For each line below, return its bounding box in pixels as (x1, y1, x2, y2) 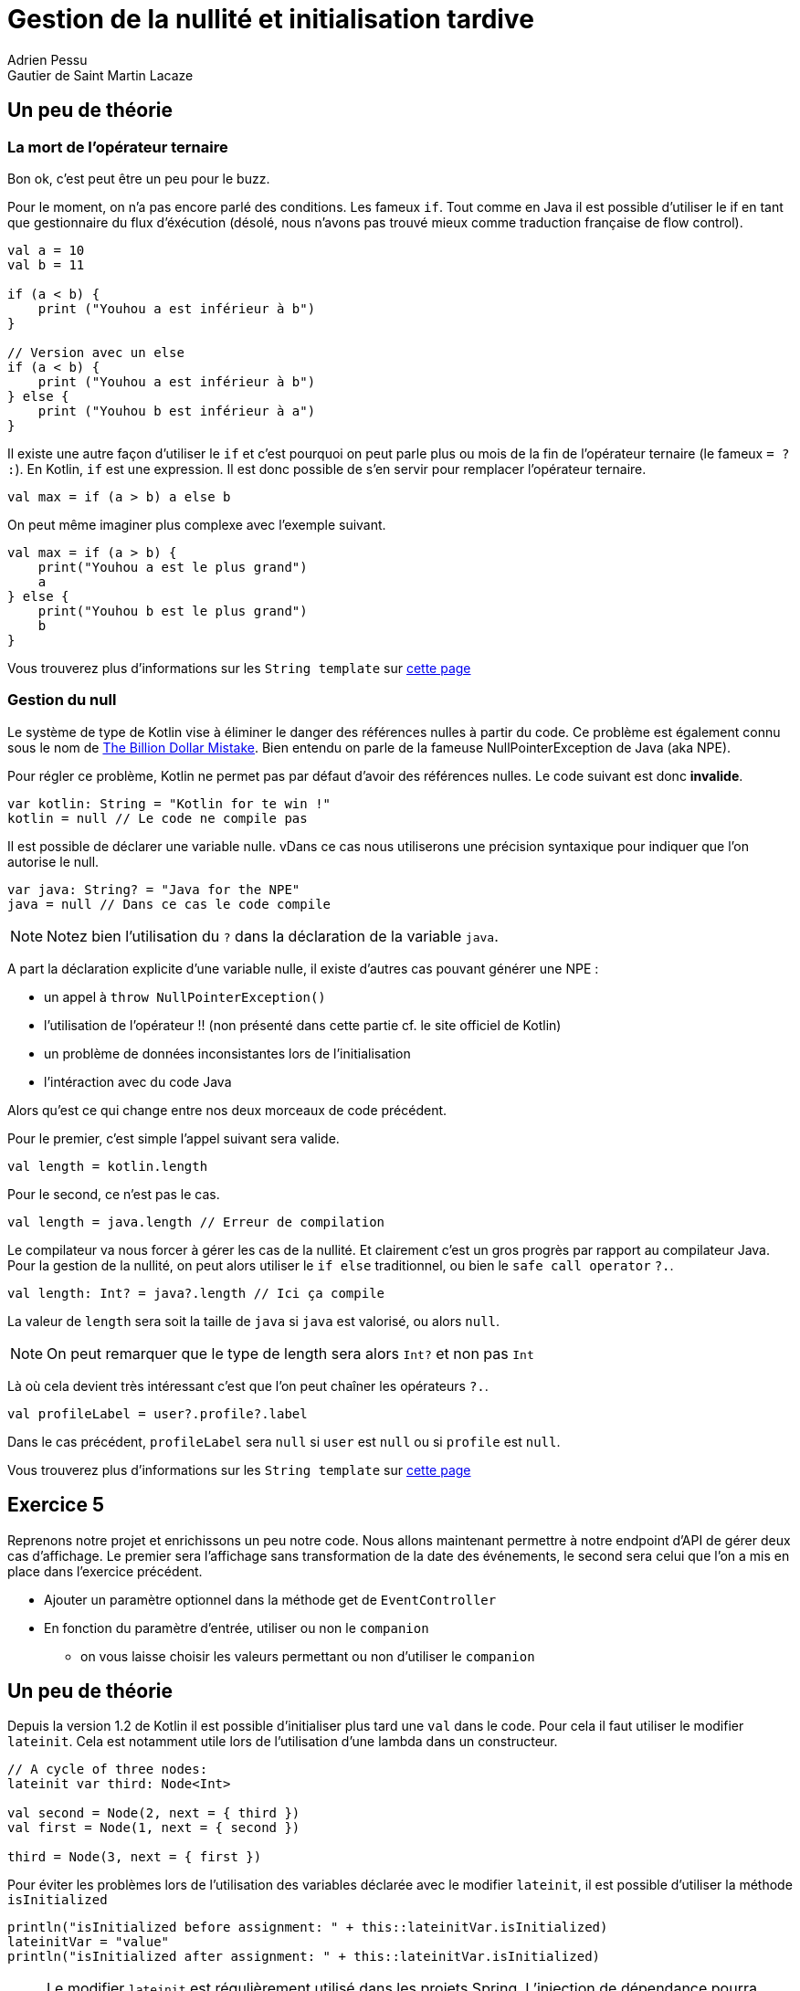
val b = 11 (7, 257, 85, 272)
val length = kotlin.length (7, 1158, 208, 1174)
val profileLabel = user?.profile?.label (7, 1406, 308, 1421)
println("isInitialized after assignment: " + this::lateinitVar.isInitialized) (7, 1949, 601, 1965)
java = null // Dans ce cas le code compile (7, 896, 332, 911)
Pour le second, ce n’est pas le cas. (7, 1185, 220, 1202)
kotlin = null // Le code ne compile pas (7, 810, 308, 826)
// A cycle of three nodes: (7, 1762, 208, 1777)
